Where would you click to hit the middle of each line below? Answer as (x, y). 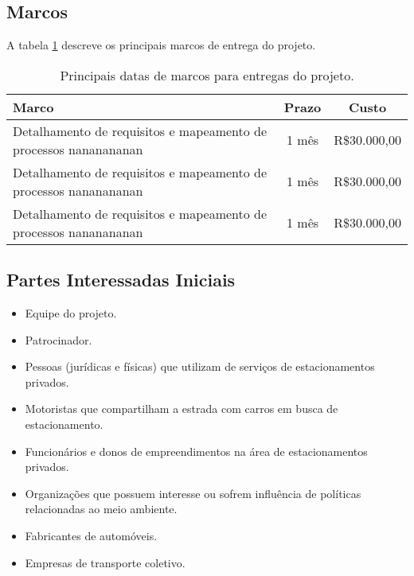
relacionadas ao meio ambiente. (101, 509)
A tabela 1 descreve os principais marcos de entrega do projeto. (161, 45)
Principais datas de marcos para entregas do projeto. (207, 75)
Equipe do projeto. (71, 313)
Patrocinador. (59, 339)
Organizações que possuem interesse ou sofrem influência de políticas (193, 493)
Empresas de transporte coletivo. (105, 562)
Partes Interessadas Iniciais (121, 280)
